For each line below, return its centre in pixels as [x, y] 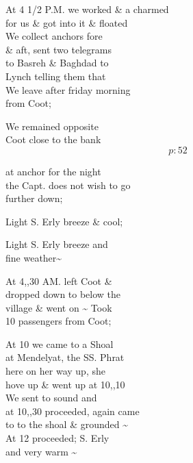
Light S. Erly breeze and [57, 244]
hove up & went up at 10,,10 [65, 384]
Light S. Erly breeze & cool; [64, 221]
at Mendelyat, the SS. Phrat [65, 357]
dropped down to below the [63, 294]
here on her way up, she [55, 371]
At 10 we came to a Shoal [60, 343]
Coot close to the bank [53, 139]
